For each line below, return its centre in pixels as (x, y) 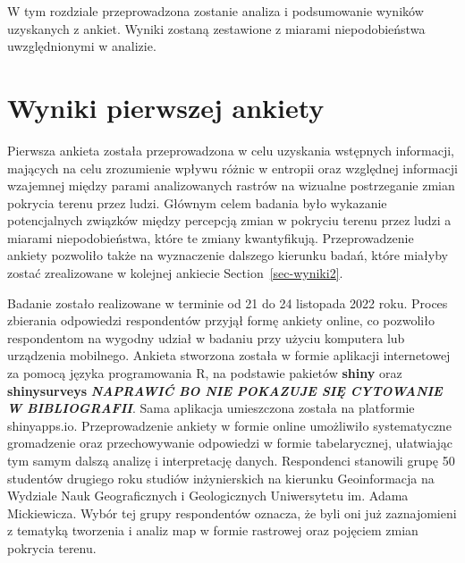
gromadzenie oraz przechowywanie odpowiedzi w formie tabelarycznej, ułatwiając (230, 443)
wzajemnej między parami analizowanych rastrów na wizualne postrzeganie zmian (231, 185)
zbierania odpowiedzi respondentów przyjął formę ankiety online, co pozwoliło (221, 320)
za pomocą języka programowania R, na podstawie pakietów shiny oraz (205, 373)
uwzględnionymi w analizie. (82, 46)
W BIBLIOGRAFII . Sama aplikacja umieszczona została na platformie (211, 408)
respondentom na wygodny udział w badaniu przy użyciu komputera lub (206, 337)
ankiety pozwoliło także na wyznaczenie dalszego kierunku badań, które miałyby (228, 255)
